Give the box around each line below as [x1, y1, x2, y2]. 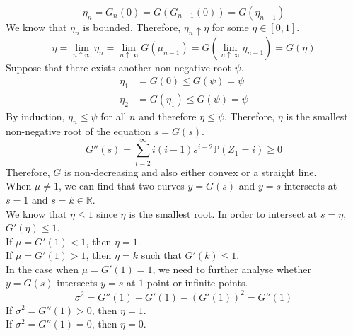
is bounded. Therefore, [83, 20, 181, 34]
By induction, [6, 109, 65, 124]
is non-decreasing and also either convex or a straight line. [64, 164, 317, 179]
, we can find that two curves [58, 178, 185, 193]
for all [100, 109, 127, 124]
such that [141, 248, 182, 262]
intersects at [284, 178, 337, 193]
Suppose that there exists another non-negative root [6, 59, 231, 74]
